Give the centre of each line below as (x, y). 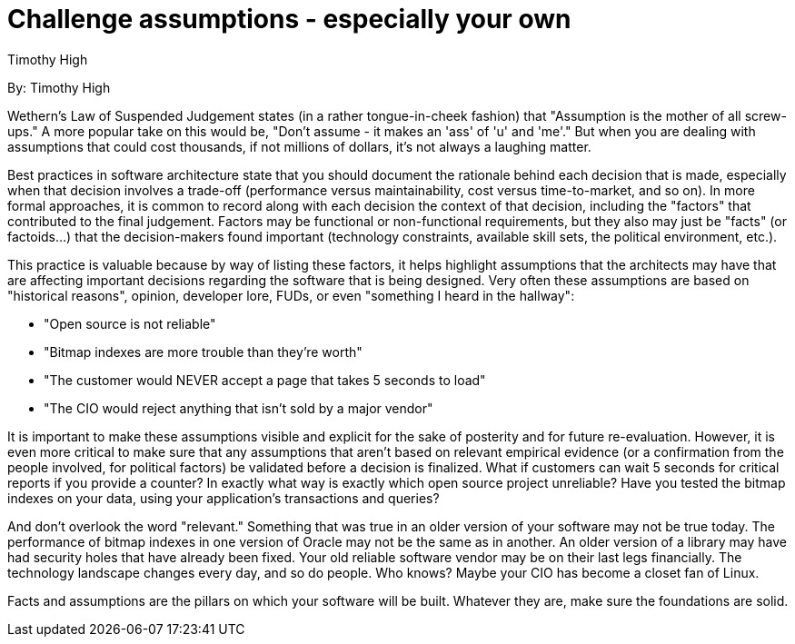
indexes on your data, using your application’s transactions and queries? (224, 498)
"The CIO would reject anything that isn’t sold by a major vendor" (238, 408)
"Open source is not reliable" (130, 323)
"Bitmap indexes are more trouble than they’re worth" (203, 352)
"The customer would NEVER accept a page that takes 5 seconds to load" (265, 380)
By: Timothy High (59, 87)
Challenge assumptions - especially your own (289, 19)
